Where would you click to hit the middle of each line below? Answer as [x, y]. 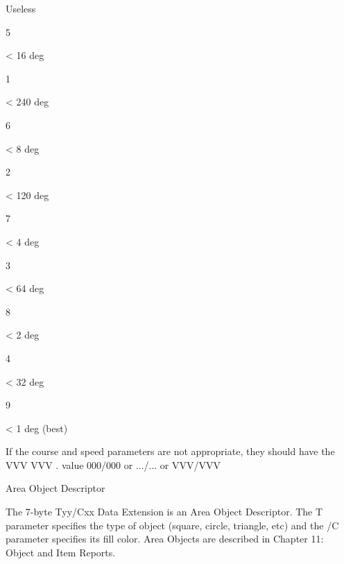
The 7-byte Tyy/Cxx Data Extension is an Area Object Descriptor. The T [164, 512]
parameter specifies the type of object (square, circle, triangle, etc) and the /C [172, 525]
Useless [21, 8]
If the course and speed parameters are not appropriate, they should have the [170, 451]
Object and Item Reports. [61, 552]
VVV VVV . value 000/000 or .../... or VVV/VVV [113, 464]
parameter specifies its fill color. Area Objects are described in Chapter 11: [165, 539]
